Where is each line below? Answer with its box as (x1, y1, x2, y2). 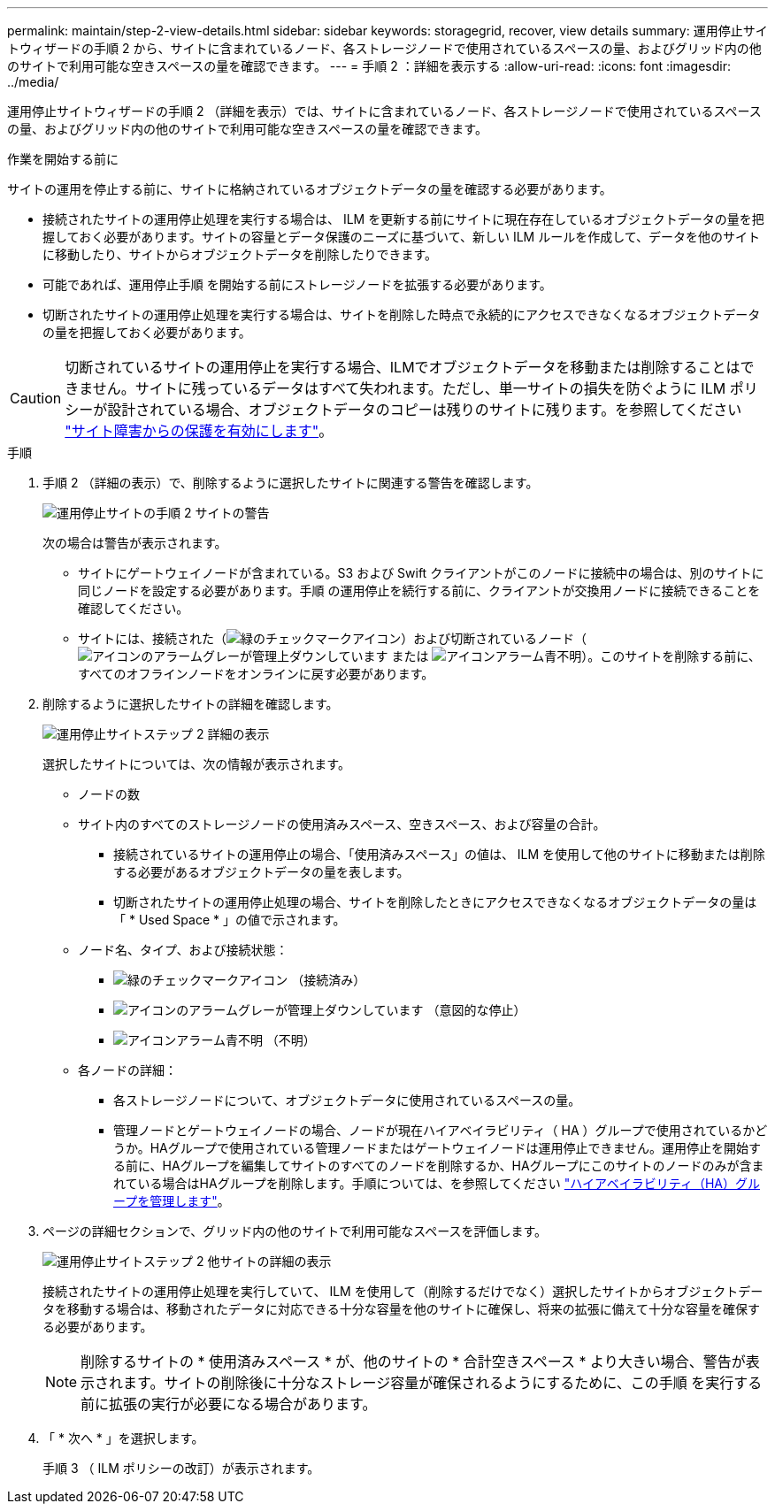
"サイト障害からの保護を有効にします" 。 (65, 422, 334, 440)
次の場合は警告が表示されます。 (42, 535, 227, 550)
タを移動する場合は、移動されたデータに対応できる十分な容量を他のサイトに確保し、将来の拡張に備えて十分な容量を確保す (42, 1301, 761, 1316)
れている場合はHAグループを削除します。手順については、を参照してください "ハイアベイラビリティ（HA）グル (113, 1176, 760, 1191)
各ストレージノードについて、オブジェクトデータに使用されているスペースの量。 (113, 1093, 581, 1108)
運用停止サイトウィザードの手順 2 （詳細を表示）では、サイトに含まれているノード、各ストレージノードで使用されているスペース (7, 104, 762, 119)
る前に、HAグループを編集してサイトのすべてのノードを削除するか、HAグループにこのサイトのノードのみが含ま (113, 1158, 764, 1173)
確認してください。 (78, 601, 189, 616)
